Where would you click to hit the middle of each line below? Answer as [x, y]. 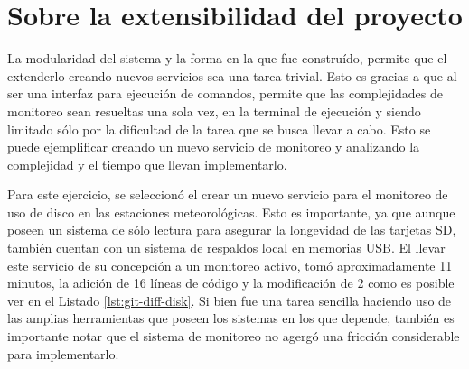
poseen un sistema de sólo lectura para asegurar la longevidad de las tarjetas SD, [232, 230]
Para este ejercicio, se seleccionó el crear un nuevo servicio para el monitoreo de [228, 194]
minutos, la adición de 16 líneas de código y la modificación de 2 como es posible [231, 283]
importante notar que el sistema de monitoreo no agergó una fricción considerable [234, 336]
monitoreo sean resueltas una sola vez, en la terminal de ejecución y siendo [214, 111]
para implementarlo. [63, 353]
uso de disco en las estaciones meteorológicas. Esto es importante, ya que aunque [231, 212]
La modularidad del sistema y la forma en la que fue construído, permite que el [227, 58]
